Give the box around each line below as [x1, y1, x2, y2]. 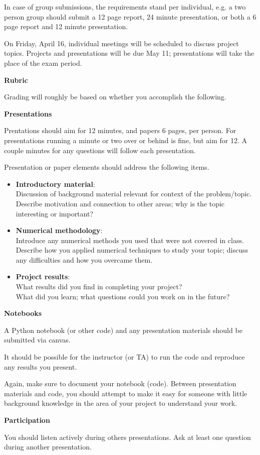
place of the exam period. [4, 57, 82, 68]
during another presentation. [4, 441, 92, 452]
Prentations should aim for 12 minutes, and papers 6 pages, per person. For [4, 125, 236, 136]
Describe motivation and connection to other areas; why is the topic [16, 198, 225, 208]
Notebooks [4, 308, 42, 318]
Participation [4, 415, 50, 425]
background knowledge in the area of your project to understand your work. [4, 398, 237, 408]
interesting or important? [16, 208, 94, 218]
